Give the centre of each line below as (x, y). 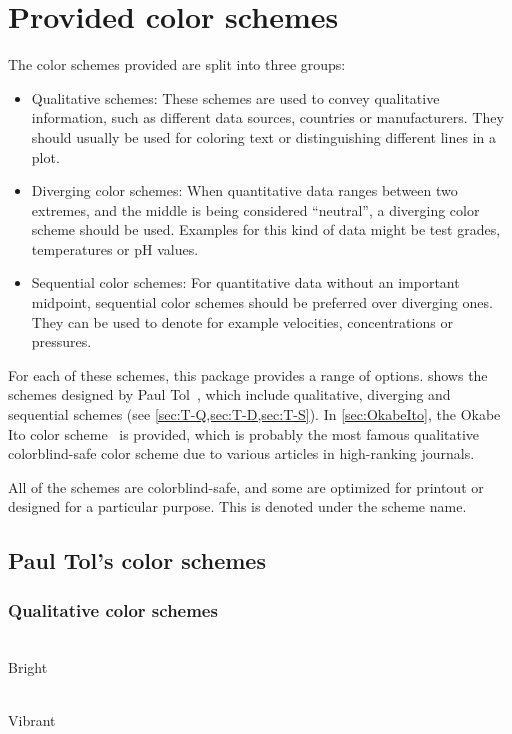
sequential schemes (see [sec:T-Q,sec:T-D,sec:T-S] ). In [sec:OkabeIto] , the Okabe (254, 414)
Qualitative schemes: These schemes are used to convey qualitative (235, 97)
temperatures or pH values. (115, 248)
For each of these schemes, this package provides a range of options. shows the (248, 374)
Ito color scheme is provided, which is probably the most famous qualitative (244, 433)
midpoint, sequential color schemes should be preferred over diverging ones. (262, 302)
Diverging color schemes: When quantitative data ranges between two (244, 190)
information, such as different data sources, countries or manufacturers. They (267, 117)
